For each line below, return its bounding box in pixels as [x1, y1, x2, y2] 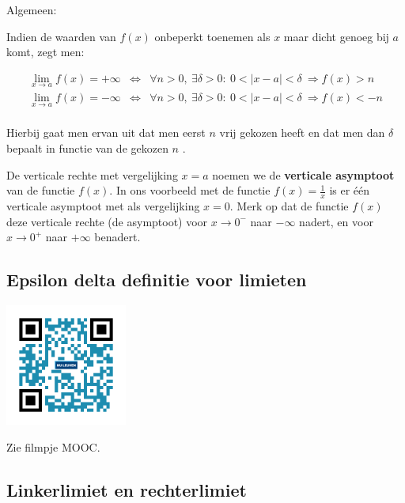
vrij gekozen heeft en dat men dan [219, 124, 385, 141]
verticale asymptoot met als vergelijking [6, 197, 200, 214]
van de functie [6, 182, 75, 199]
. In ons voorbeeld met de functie [109, 182, 271, 199]
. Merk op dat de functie [229, 197, 349, 214]
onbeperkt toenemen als [154, 28, 271, 44]
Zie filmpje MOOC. [6, 438, 100, 455]
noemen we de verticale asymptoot [212, 166, 395, 183]
